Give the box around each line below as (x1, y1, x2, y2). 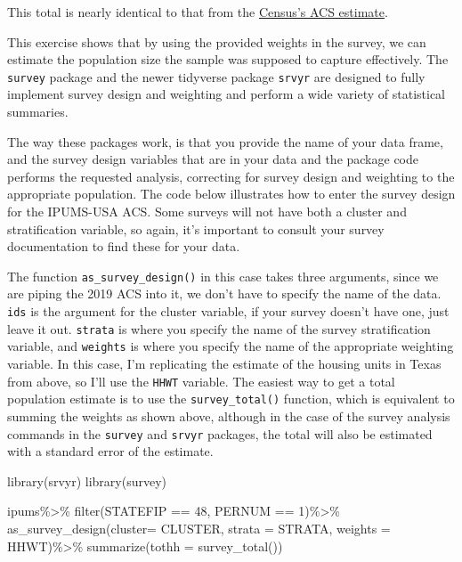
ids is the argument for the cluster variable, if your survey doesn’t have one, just (7, 302, 450, 321)
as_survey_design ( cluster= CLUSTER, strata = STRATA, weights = (7, 518, 391, 537)
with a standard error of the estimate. (7, 442, 214, 460)
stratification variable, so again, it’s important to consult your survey (7, 219, 385, 238)
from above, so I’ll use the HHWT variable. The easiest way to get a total (7, 371, 395, 390)
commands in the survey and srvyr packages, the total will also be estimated (7, 424, 433, 443)
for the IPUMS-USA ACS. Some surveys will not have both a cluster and (7, 202, 407, 220)
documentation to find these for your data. (7, 237, 240, 256)
